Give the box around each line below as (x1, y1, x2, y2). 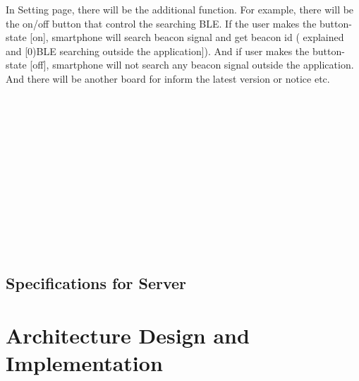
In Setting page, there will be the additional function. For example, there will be (6, 2, 354, 16)
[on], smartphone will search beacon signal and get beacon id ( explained (30, 30, 344, 45)
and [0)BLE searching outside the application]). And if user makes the (6, 43, 310, 58)
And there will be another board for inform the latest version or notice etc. (6, 71, 330, 86)
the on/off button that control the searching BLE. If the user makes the (6, 16, 317, 30)
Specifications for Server (6, 272, 187, 294)
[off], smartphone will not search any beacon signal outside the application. (30, 57, 354, 72)
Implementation (6, 348, 163, 377)
